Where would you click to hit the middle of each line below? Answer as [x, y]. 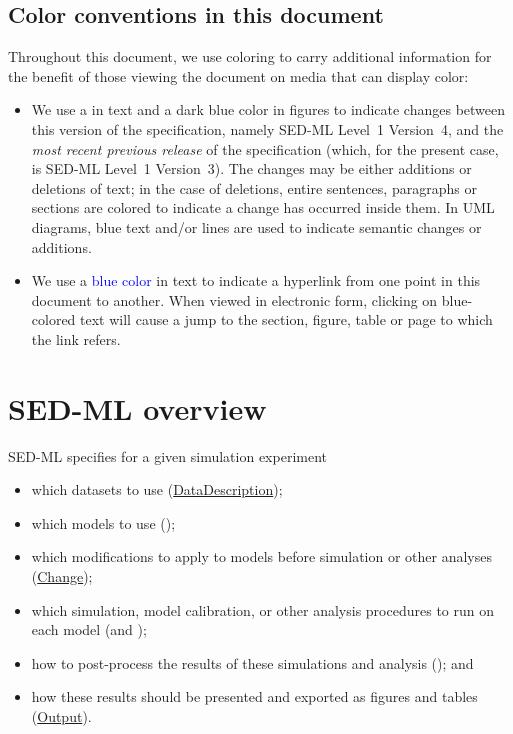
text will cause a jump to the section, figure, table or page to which [286, 319]
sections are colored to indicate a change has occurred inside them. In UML [263, 207]
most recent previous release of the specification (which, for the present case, [265, 148]
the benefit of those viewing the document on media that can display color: [238, 75]
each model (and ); [89, 629]
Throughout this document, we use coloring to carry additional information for [250, 56]
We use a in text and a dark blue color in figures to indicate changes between [268, 109]
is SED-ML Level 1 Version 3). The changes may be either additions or [251, 168]
